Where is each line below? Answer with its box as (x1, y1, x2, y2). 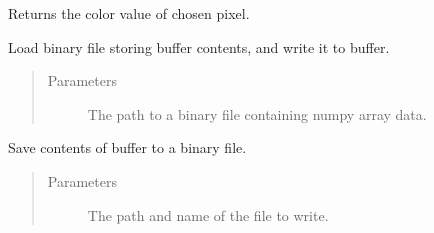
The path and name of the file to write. (87, 204, 329, 225)
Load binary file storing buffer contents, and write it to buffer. (8, 36, 390, 57)
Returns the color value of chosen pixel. (8, 3, 250, 23)
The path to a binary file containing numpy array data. (87, 103, 427, 124)
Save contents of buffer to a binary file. (8, 137, 247, 158)
